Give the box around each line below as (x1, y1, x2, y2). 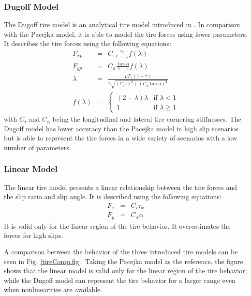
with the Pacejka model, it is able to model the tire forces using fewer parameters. (4, 29, 248, 39)
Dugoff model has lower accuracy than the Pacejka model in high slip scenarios (4, 123, 238, 133)
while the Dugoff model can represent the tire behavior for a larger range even (4, 275, 236, 285)
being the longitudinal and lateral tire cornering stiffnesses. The (52, 114, 241, 124)
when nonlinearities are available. (4, 284, 103, 295)
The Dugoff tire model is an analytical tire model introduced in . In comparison (4, 19, 240, 30)
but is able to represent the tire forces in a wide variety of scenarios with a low (4, 133, 237, 143)
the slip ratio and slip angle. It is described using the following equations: (4, 191, 221, 202)
